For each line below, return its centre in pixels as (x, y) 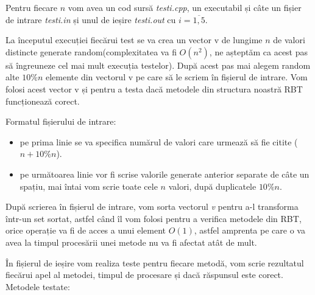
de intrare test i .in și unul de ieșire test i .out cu (91, 19)
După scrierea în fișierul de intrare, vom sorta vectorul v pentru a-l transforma (152, 206)
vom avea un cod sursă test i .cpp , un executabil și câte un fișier (185, 7)
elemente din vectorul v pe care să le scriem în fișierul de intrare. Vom (176, 77)
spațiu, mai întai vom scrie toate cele (89, 186)
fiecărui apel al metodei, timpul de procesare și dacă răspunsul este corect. (144, 275)
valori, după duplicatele (212, 186)
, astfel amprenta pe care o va (250, 230)
